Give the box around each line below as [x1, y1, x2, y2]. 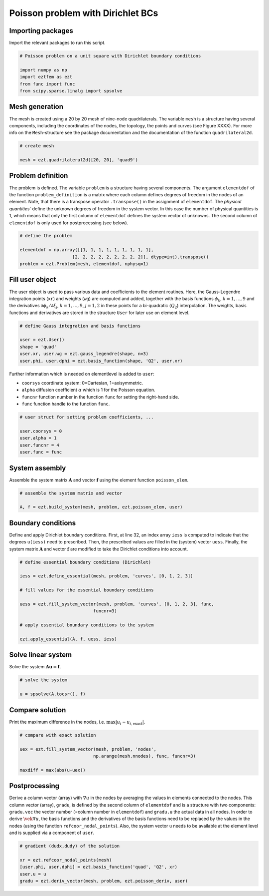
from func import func [19, 81, 75, 87]
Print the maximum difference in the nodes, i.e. [9, 719, 106, 725]
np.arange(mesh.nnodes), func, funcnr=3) [93, 753, 196, 759]
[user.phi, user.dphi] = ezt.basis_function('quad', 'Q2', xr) [19, 864, 178, 870]
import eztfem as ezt [19, 74, 73, 80]
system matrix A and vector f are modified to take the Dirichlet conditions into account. [9, 546, 188, 552]
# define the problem [19, 233, 73, 239]
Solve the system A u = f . [9, 664, 61, 670]
